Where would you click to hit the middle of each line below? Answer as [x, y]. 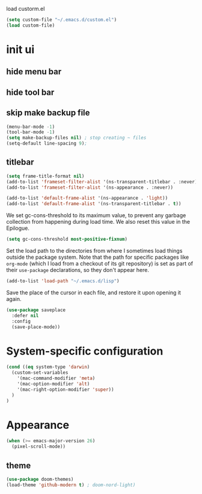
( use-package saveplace [36, 310]
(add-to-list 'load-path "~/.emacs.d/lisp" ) [63, 281]
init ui [20, 49]
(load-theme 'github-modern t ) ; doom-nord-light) [71, 485]
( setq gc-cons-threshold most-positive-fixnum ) [67, 239]
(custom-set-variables [40, 373]
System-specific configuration [85, 351]
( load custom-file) [31, 25]
